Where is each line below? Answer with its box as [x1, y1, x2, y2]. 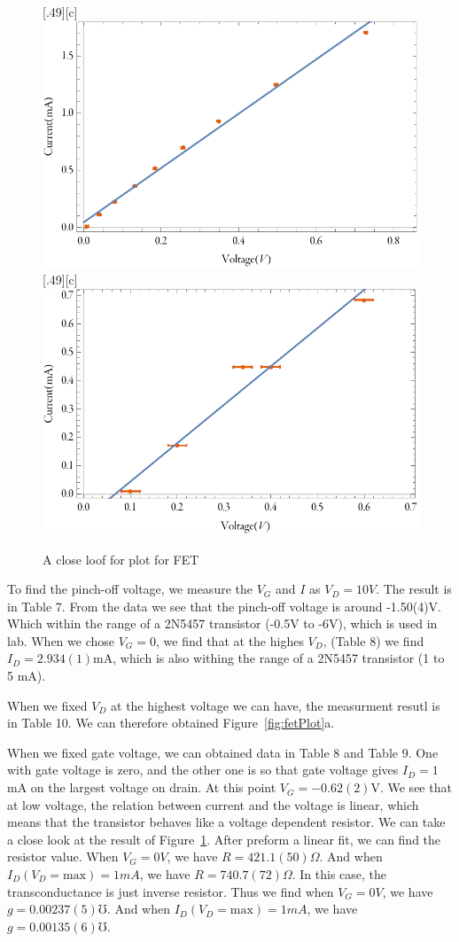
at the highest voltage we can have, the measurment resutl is [111, 696, 440, 714]
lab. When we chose [7, 631, 115, 650]
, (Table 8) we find [323, 631, 424, 650]
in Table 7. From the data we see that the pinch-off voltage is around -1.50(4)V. [7, 596, 442, 615]
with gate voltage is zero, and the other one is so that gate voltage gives [7, 760, 399, 779]
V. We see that [370, 778, 452, 797]
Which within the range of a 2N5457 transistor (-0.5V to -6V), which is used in [7, 614, 438, 633]
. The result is [376, 580, 452, 598]
